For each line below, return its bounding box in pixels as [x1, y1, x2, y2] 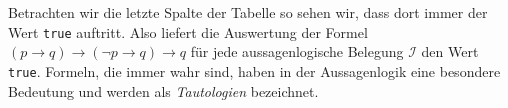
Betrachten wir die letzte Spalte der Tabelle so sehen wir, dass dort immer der [8, 2, 488, 22]
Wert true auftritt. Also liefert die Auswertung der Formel [8, 21, 368, 42]
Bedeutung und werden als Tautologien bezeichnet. [8, 80, 319, 101]
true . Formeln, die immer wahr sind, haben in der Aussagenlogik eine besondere [8, 60, 501, 81]
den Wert [421, 41, 479, 62]
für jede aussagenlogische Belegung [190, 41, 404, 62]
